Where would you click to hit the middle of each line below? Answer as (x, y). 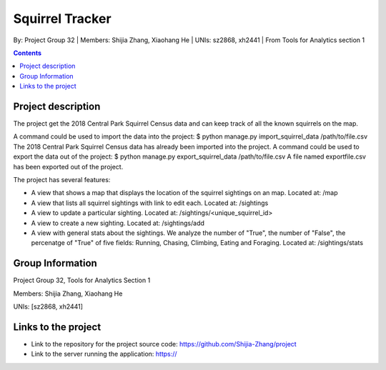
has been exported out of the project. (68, 166)
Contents (28, 53)
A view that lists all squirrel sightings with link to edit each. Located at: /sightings (150, 203)
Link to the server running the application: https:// (104, 354)
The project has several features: (62, 179)
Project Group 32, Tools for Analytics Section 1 (82, 280)
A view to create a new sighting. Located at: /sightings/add (118, 223)
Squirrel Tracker (62, 19)
